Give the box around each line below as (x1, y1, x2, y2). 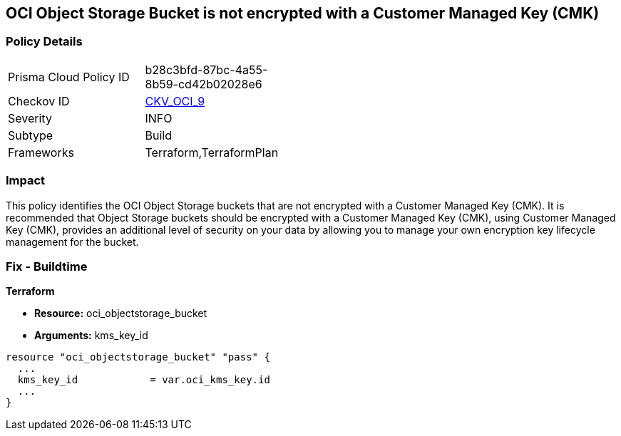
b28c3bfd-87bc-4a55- (145, 62, 268, 77)
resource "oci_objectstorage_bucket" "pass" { (6, 351, 270, 363)
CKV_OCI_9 (145, 93, 205, 108)
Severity (8, 110, 52, 125)
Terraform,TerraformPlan (145, 145, 279, 160)
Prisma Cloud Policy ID (8, 69, 130, 84)
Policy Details (6, 34, 83, 49)
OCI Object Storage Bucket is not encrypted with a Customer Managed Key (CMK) (6, 4, 600, 22)
